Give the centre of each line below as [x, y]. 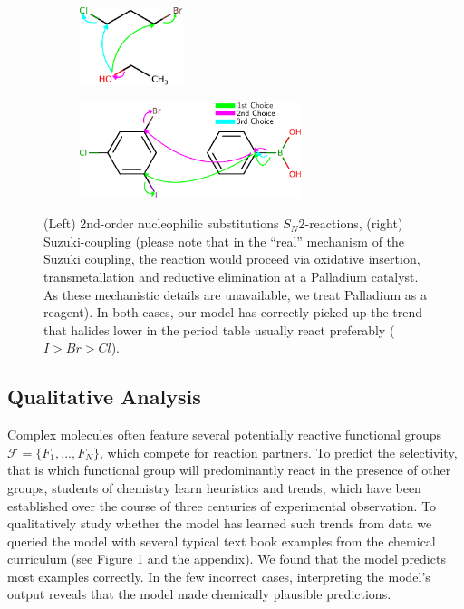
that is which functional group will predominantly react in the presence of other [229, 470]
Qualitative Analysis [104, 396]
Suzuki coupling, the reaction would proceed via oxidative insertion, [232, 259]
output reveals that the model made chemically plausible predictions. [199, 594]
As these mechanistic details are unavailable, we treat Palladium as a [235, 294]
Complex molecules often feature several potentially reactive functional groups [225, 435]
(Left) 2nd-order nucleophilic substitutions [161, 223]
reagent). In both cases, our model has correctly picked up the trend [233, 312]
